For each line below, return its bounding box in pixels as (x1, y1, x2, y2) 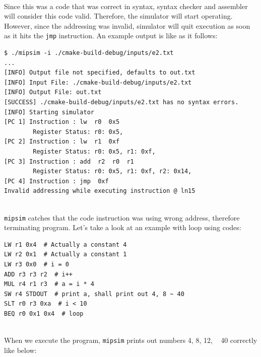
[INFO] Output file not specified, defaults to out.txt (4, 69, 195, 77)
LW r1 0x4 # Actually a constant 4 (4, 241, 127, 248)
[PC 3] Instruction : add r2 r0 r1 (4, 158, 134, 165)
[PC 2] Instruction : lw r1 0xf (4, 138, 120, 146)
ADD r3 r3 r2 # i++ (4, 270, 73, 278)
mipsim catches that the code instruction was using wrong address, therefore (4, 212, 240, 223)
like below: (4, 344, 37, 355)
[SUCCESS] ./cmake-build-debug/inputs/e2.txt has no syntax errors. (4, 99, 239, 106)
